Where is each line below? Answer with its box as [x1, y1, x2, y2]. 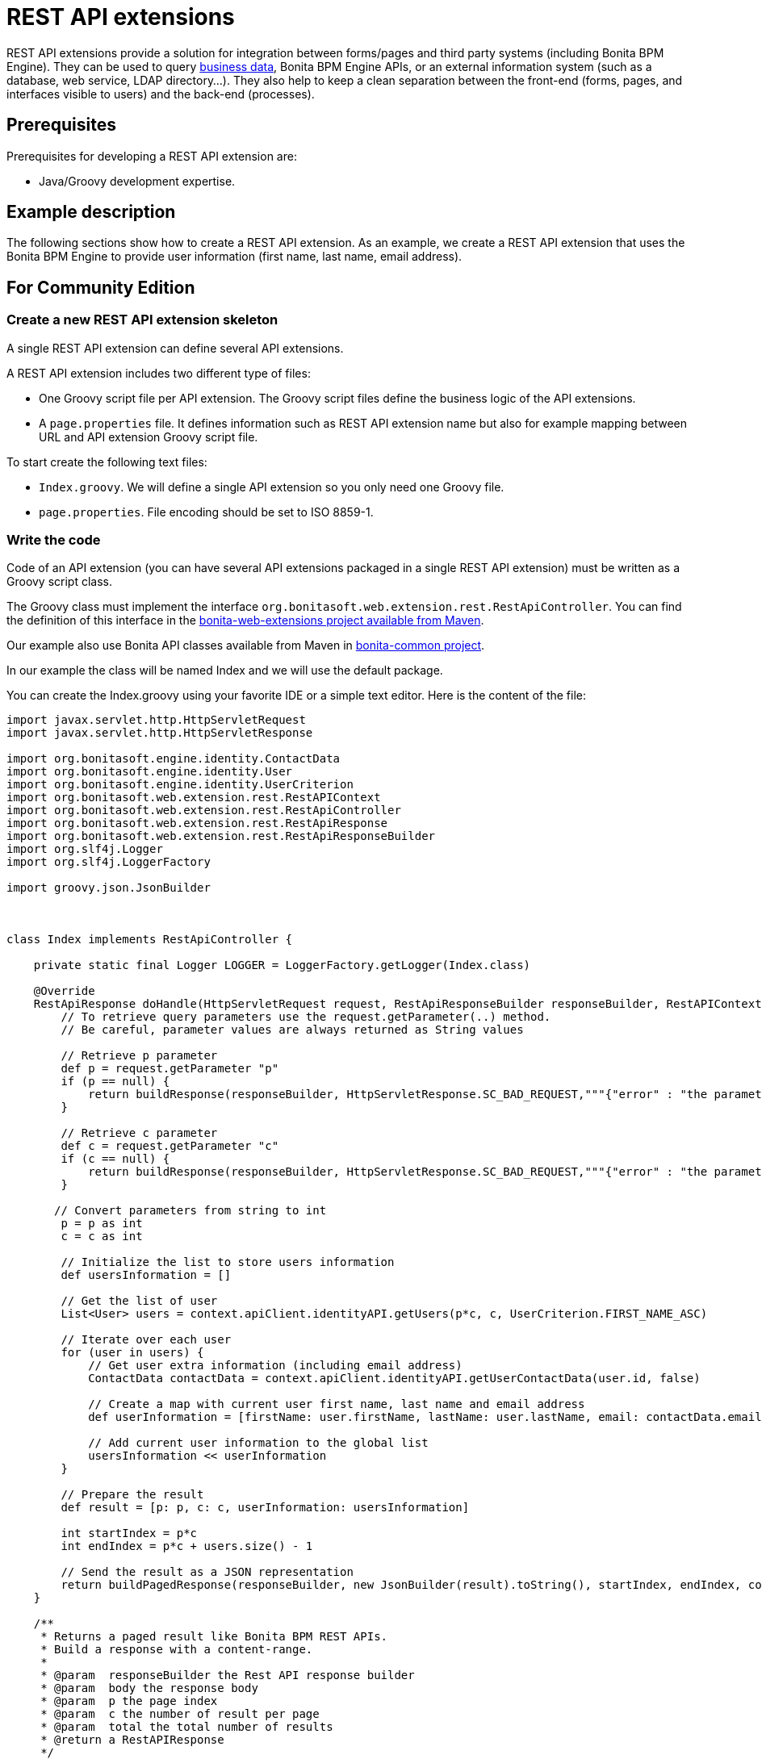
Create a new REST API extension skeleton [6, 311, 278, 328]
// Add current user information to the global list [88, 1436, 429, 1450]
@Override [33, 984, 95, 998]
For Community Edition [6, 277, 195, 298]
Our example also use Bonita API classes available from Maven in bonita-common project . [6, 638, 485, 653]
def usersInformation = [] [61, 1268, 232, 1282]
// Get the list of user [61, 1294, 218, 1308]
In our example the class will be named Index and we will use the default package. [6, 663, 443, 678]
